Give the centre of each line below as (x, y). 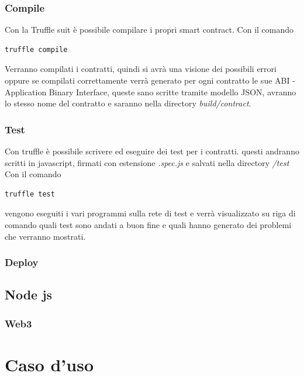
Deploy (22, 262)
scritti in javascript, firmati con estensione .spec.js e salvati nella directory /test (147, 162)
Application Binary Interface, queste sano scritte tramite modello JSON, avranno (151, 92)
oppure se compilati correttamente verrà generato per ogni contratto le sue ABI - (150, 80)
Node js (29, 294)
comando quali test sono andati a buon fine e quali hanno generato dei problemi (148, 224)
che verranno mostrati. (45, 236)
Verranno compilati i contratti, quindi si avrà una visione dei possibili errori (141, 69)
